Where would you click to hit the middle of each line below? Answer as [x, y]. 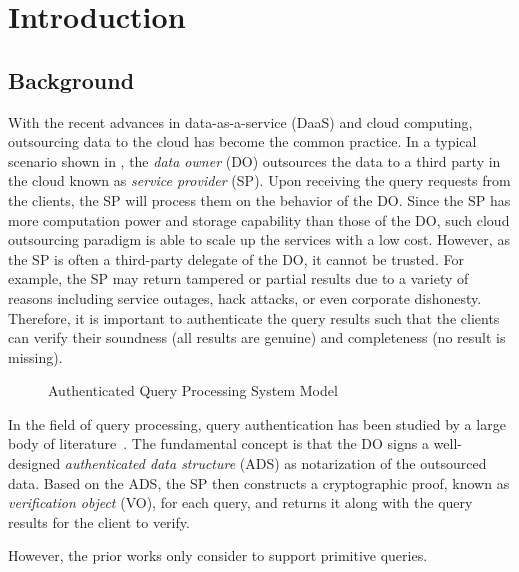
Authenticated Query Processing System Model [193, 390]
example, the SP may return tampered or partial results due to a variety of [238, 278]
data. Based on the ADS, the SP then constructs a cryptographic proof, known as [259, 482]
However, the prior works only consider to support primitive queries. [218, 555]
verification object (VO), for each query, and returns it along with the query [240, 502]
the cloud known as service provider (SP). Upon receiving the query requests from [259, 180]
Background [71, 79]
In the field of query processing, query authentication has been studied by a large [257, 423]
